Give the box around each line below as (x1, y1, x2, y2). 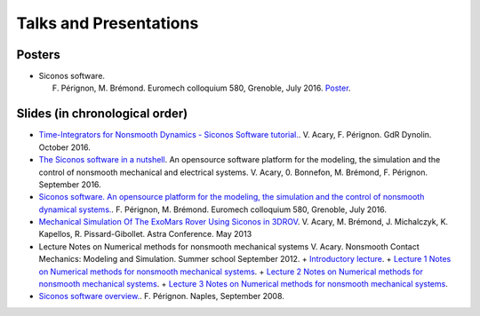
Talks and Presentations (16, 13, 199, 33)
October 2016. (38, 142, 91, 153)
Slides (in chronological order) (16, 107, 188, 122)
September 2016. (38, 178, 101, 190)
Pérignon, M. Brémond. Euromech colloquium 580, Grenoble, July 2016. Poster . (60, 83, 351, 93)
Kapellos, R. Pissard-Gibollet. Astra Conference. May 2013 (38, 229, 252, 240)
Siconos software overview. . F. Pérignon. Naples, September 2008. (38, 291, 284, 302)
